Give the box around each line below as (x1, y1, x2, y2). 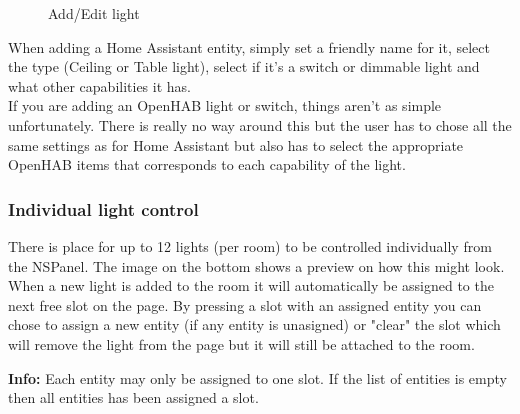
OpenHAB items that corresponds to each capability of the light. (8, 154, 406, 175)
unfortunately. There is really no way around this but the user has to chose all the (8, 114, 512, 135)
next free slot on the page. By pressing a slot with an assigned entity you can (8, 294, 482, 315)
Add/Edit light (48, 3, 140, 23)
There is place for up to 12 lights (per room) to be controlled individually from (8, 235, 492, 256)
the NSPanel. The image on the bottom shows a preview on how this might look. (8, 255, 505, 276)
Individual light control (8, 196, 199, 221)
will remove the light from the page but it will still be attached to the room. (8, 333, 475, 354)
